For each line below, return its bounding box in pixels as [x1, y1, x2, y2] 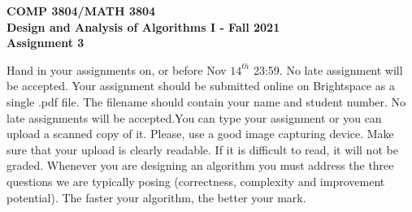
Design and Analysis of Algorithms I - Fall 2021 [7, 18, 280, 35]
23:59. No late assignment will [253, 61, 403, 78]
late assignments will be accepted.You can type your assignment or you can [7, 109, 382, 126]
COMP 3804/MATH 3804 [7, 2, 156, 19]
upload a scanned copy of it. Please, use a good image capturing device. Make [7, 125, 394, 142]
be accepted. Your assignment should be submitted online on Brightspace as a [7, 77, 395, 94]
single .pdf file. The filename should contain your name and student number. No [7, 93, 406, 110]
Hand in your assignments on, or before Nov [7, 61, 227, 78]
